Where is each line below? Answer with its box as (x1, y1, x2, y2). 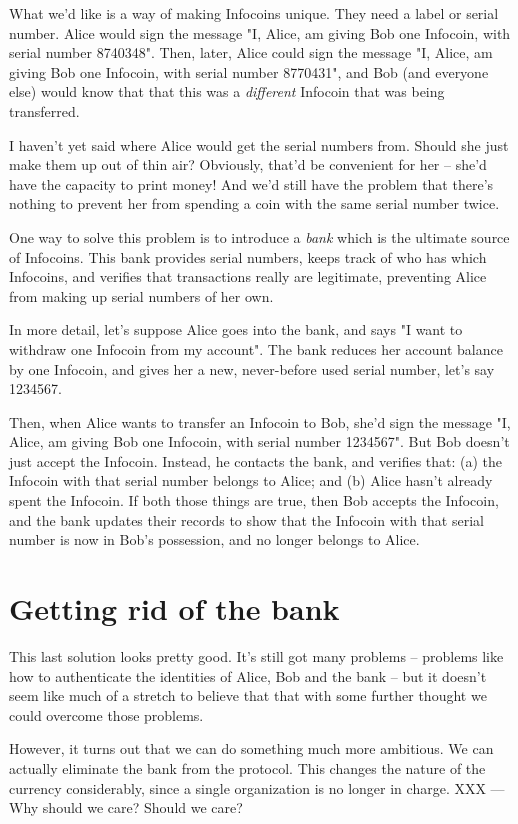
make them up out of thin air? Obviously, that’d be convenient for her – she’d (9, 154, 487, 175)
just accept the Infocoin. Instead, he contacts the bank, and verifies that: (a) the (9, 450, 503, 471)
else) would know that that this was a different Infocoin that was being (9, 81, 445, 102)
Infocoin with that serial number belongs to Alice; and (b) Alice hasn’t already (9, 470, 493, 491)
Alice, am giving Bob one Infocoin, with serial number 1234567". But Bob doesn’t (9, 431, 510, 452)
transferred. (9, 100, 80, 121)
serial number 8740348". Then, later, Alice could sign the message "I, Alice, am (9, 42, 493, 63)
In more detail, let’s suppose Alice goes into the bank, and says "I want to (9, 319, 463, 340)
